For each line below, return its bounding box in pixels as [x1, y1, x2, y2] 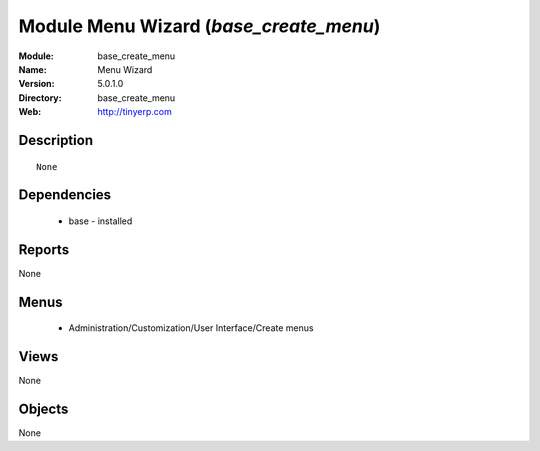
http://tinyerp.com [97, 106, 172, 118]
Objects [18, 400, 69, 417]
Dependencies [18, 186, 112, 204]
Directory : [18, 91, 62, 104]
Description [18, 131, 94, 149]
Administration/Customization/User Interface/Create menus [68, 322, 314, 334]
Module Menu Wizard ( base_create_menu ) [18, 15, 381, 37]
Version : [18, 78, 55, 90]
